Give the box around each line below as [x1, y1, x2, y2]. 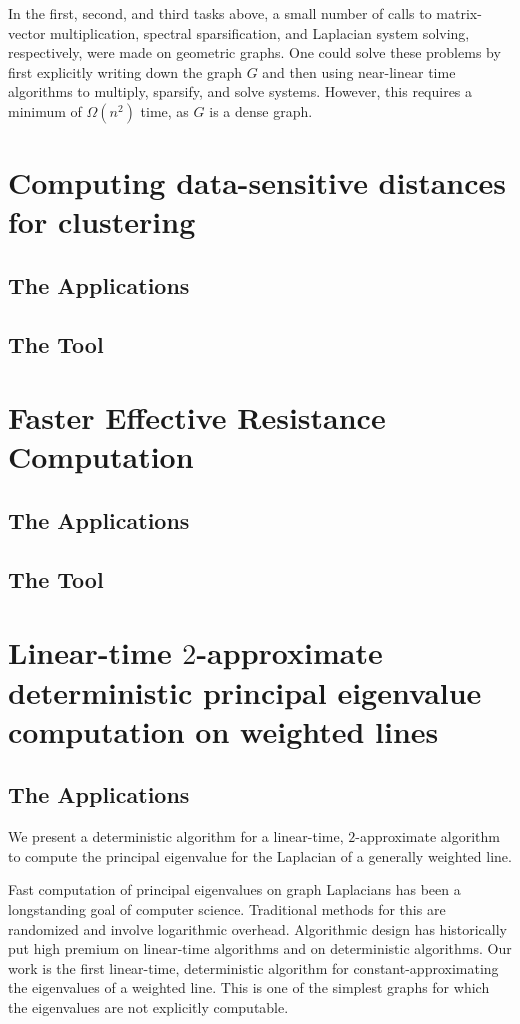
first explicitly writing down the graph [8, 61, 242, 82]
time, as [140, 100, 189, 121]
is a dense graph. [209, 100, 313, 121]
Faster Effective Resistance [8, 397, 386, 438]
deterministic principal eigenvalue [8, 671, 482, 712]
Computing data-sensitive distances [8, 162, 506, 203]
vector [8, 22, 46, 43]
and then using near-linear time [262, 61, 456, 82]
